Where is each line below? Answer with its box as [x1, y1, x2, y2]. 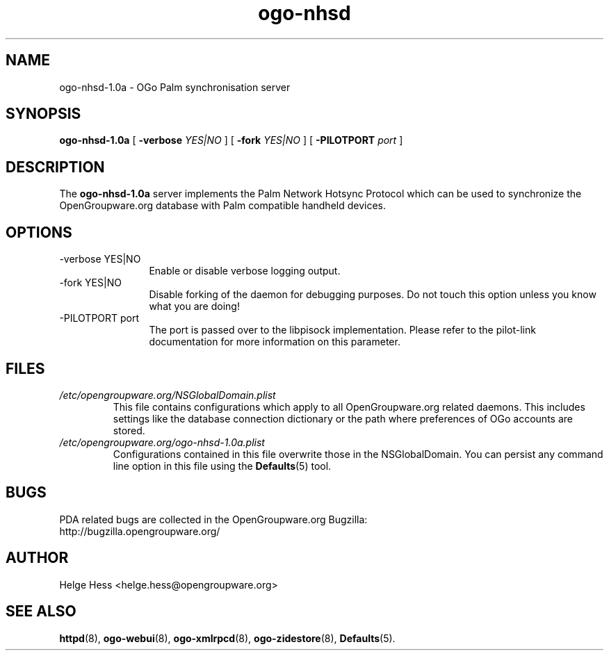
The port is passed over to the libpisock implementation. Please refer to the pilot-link [149, 324, 536, 336]
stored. [113, 424, 145, 436]
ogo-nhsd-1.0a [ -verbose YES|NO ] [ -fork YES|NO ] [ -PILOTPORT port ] [59, 134, 403, 147]
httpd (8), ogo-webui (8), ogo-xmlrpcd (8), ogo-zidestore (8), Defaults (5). [59, 632, 396, 644]
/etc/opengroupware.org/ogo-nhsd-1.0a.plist [59, 436, 265, 448]
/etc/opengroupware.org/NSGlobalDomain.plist [59, 388, 276, 401]
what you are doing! [149, 300, 240, 313]
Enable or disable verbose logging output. [149, 265, 341, 277]
